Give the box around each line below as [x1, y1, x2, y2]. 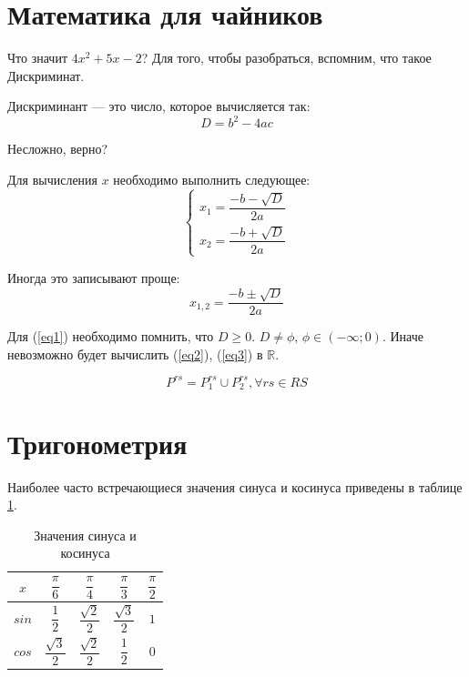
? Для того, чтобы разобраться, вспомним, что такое [141, 48, 432, 67]
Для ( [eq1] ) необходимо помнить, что [7, 327, 214, 346]
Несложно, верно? [7, 139, 108, 158]
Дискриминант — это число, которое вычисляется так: [7, 96, 311, 116]
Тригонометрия [7, 424, 188, 461]
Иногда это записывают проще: [7, 268, 180, 287]
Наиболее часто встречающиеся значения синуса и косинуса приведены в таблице [7, 477, 463, 496]
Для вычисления [7, 170, 98, 188]
